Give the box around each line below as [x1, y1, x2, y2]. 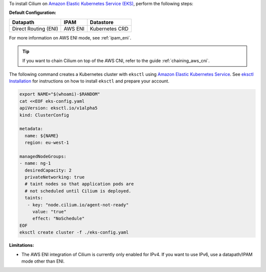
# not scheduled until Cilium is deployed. [25, 188, 132, 194]
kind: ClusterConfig [19, 112, 69, 118]
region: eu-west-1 [25, 140, 69, 146]
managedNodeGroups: [19, 154, 66, 159]
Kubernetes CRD [90, 25, 129, 32]
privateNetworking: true [25, 174, 85, 180]
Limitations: [9, 242, 34, 248]
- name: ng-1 [19, 160, 51, 166]
